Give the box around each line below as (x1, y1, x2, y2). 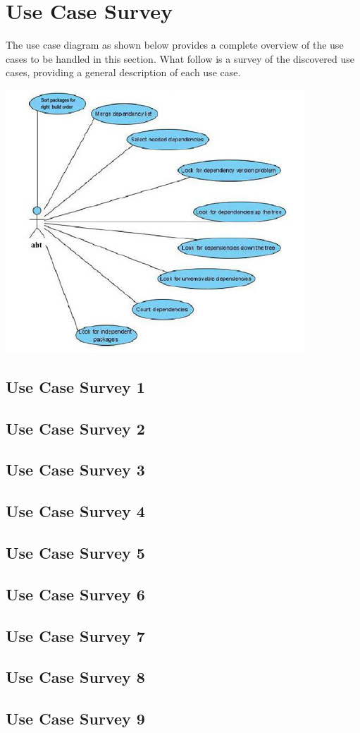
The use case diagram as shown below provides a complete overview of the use (6, 37, 344, 52)
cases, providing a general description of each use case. (6, 65, 241, 80)
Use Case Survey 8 (6, 666, 145, 688)
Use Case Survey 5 (6, 542, 145, 564)
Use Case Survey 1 (6, 375, 145, 397)
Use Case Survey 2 (6, 417, 145, 439)
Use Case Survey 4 (6, 500, 145, 522)
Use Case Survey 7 (6, 624, 145, 646)
